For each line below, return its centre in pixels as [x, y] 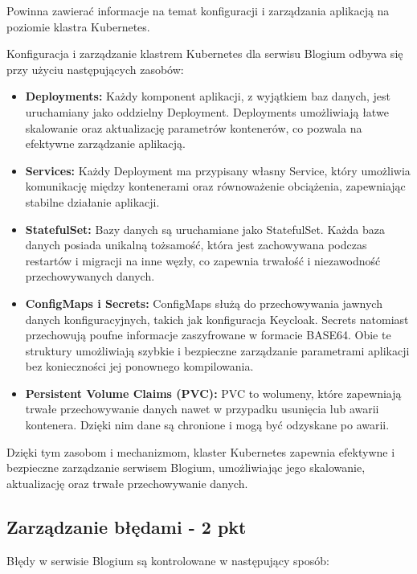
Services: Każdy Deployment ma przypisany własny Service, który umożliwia [218, 170]
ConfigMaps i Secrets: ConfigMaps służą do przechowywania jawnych [204, 303]
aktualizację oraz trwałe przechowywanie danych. [127, 483]
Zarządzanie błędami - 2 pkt [127, 526]
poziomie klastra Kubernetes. [78, 26]
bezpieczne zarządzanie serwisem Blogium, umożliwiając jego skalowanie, [186, 467]
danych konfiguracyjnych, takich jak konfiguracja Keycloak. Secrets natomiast [217, 319]
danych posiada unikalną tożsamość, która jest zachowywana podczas [196, 245]
